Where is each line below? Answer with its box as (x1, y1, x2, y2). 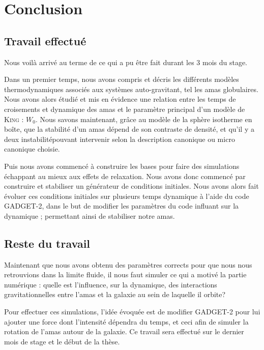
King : (4, 113, 24, 124)
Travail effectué (4, 33, 86, 48)
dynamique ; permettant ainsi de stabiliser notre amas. (4, 210, 175, 221)
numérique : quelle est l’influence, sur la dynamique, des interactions (4, 279, 217, 289)
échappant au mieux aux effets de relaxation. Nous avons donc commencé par (4, 170, 246, 181)
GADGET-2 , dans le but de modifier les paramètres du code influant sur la (4, 200, 239, 211)
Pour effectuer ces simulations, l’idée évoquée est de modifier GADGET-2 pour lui (4, 306, 260, 317)
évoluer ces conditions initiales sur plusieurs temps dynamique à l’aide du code (4, 190, 249, 201)
